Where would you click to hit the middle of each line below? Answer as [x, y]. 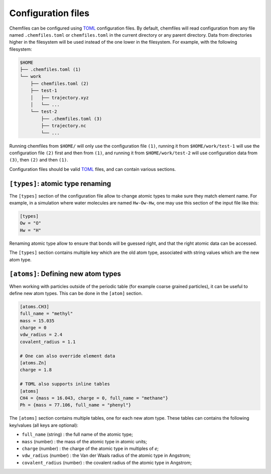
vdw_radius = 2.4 [41, 335]
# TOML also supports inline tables [65, 384]
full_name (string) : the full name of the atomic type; [77, 434]
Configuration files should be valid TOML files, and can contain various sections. [93, 169]
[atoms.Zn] [33, 363]
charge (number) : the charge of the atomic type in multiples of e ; [90, 448]
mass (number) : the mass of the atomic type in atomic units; [85, 441]
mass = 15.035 [37, 321]
